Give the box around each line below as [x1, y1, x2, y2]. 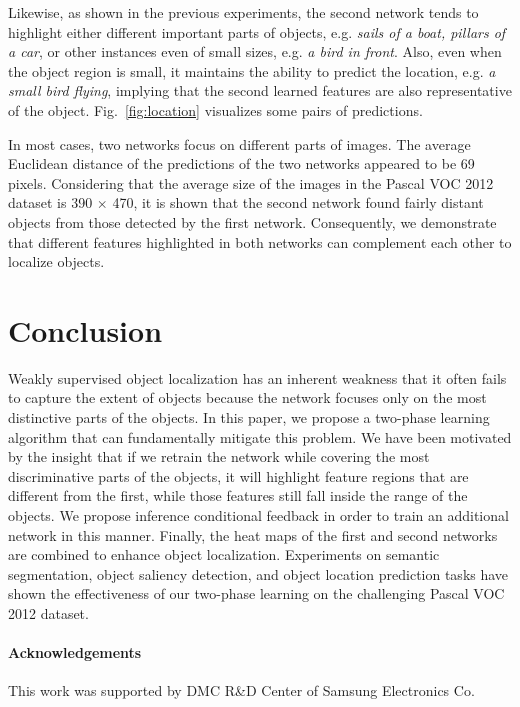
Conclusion [8, 309, 163, 350]
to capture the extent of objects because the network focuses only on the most [8, 387, 487, 408]
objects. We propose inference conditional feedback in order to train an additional [8, 505, 509, 525]
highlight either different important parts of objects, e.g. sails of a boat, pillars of [8, 21, 506, 42]
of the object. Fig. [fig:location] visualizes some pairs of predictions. [8, 99, 423, 120]
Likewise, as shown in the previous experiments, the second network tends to [8, 2, 479, 22]
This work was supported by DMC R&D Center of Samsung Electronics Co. [8, 680, 475, 701]
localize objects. [8, 251, 105, 272]
